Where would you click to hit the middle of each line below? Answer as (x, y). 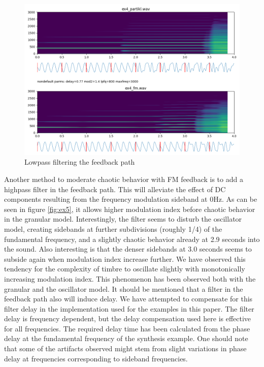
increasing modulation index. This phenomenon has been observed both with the (130, 278)
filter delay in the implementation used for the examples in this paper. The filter (129, 308)
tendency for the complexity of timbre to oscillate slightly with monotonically (125, 269)
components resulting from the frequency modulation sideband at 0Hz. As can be (131, 199)
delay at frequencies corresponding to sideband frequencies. (96, 358)
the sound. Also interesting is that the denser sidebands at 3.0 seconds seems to (128, 249)
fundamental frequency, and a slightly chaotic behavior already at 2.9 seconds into (132, 239)
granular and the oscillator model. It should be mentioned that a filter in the (124, 288)
